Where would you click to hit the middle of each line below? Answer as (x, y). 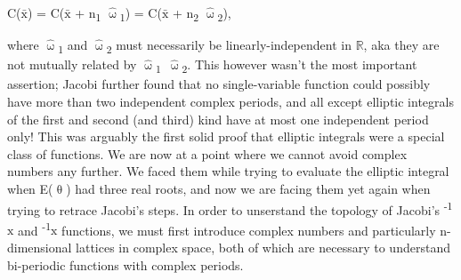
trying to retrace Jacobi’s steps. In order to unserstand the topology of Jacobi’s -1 (230, 208)
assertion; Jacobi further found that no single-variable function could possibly (219, 84)
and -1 (35, 228)
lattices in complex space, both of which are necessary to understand (263, 248)
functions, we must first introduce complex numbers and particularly (249, 230)
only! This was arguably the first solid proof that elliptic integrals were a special (226, 136)
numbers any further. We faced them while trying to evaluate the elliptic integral (228, 171)
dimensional (40, 248)
